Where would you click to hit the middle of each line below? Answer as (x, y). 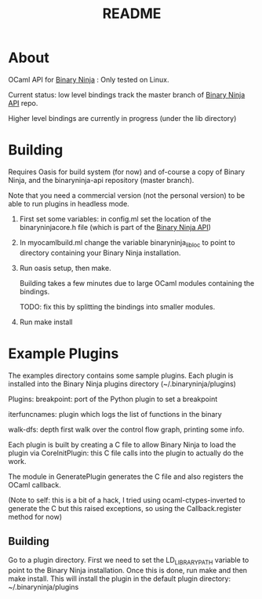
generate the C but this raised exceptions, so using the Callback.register (125, 508)
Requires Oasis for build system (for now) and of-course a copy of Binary (127, 172)
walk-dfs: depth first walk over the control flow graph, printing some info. (126, 429)
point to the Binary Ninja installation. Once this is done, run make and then (128, 571)
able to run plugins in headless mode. (69, 203)
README (132, 14)
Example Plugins (64, 353)
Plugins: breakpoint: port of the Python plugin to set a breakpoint (113, 399)
